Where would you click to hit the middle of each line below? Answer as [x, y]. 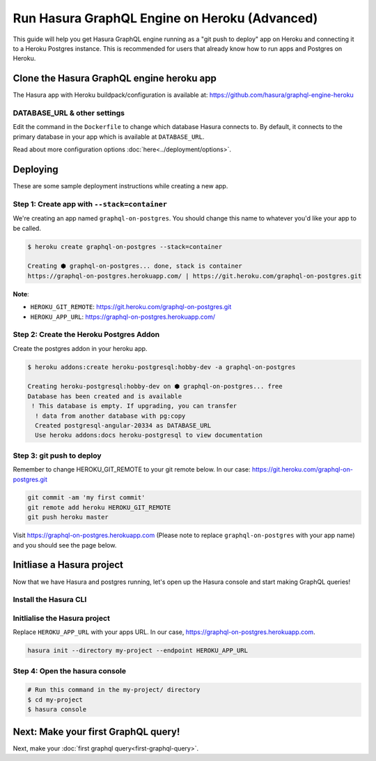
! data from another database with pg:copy [110, 416]
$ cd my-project [55, 700]
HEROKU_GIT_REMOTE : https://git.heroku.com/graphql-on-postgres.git [131, 307]
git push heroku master [68, 517]
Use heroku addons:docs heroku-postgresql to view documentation [149, 435]
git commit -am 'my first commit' [86, 498]
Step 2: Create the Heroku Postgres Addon [86, 335]
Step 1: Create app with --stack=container [90, 204]
